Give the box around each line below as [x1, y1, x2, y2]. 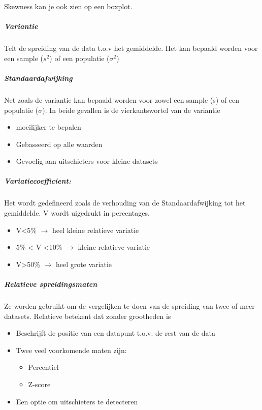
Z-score [28, 378, 51, 389]
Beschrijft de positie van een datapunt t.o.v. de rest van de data [16, 328, 215, 338]
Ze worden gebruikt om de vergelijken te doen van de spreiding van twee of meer [4, 300, 255, 311]
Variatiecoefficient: [4, 175, 71, 186]
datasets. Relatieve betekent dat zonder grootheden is [4, 310, 171, 321]
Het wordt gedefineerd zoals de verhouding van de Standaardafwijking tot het [4, 197, 246, 208]
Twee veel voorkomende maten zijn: [16, 344, 127, 355]
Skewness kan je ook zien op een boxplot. [4, 1, 133, 11]
